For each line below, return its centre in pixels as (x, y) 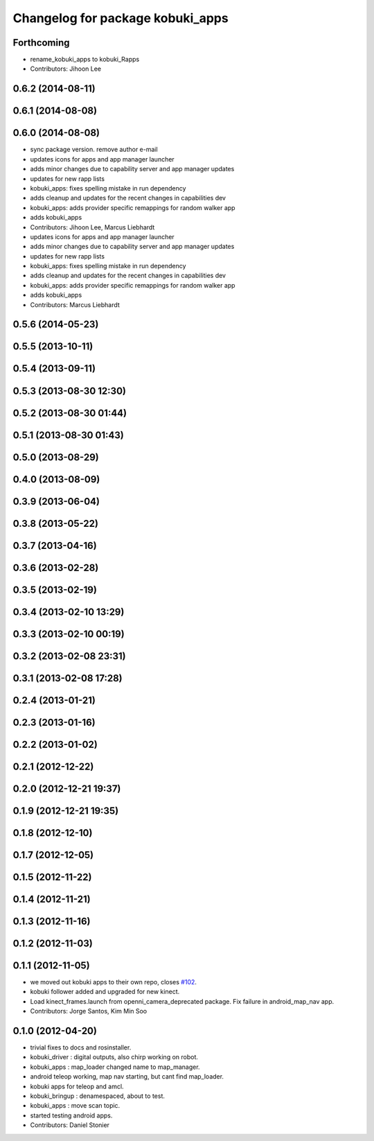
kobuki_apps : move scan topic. (75, 1106)
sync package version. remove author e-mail (94, 150)
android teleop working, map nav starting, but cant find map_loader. (127, 1077)
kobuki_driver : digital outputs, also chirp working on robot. (114, 1057)
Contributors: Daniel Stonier (70, 1125)
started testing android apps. (71, 1115)
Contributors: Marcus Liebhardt (75, 304)
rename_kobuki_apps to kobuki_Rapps (85, 60)
